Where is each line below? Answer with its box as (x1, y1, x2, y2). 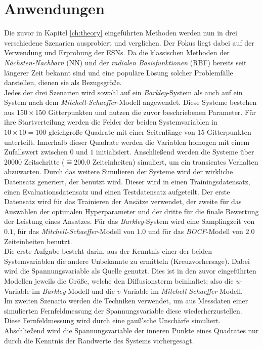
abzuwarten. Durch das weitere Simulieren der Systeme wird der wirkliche (4, 166, 233, 177)
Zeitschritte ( (24, 156, 65, 167)
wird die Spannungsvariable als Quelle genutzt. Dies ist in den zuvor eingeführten (4, 265, 256, 276)
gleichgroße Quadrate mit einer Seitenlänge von (48, 127, 195, 137)
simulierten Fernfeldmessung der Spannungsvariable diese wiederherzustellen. (4, 305, 242, 316)
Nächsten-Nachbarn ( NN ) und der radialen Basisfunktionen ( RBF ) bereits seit (4, 57, 247, 67)
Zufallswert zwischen (4, 146, 68, 157)
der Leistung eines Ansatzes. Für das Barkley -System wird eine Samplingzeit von (4, 216, 255, 226)
